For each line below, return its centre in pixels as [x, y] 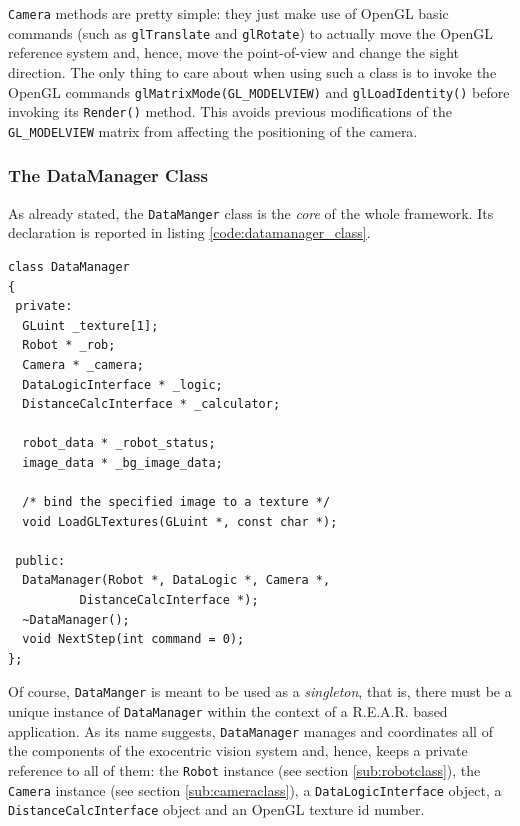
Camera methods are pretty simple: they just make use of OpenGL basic [228, 13]
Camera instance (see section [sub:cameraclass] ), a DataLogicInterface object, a [255, 789]
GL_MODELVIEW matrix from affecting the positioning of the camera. [213, 130]
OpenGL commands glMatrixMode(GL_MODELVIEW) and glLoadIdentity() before [259, 91]
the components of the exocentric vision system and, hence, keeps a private [238, 750]
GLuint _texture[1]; [90, 325]
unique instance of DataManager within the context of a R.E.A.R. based [228, 711]
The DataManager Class [108, 175]
